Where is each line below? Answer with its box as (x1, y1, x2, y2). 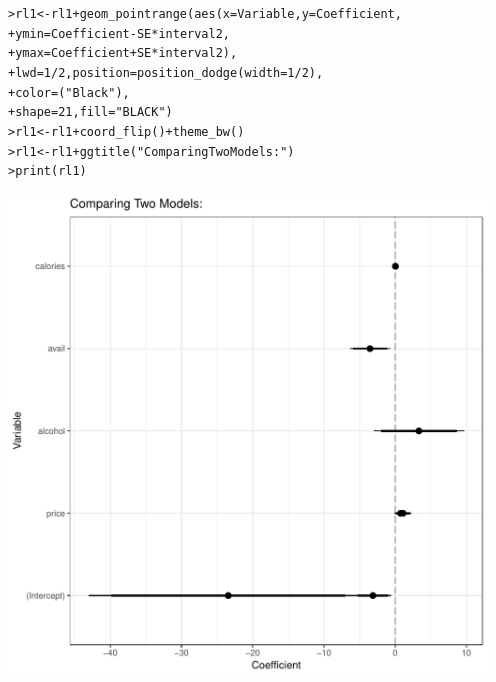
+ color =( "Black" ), (8, 85, 130, 100)
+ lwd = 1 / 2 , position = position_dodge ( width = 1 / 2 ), (8, 65, 324, 80)
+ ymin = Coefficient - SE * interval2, (8, 26, 230, 41)
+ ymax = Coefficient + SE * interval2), (8, 46, 238, 61)
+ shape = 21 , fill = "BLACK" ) (8, 105, 173, 120)
